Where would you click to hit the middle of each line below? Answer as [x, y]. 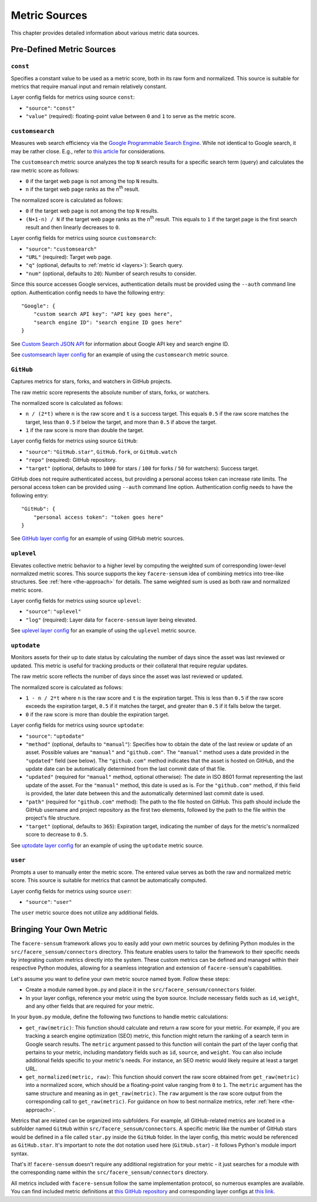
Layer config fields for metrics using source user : [71, 891]
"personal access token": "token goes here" [98, 517]
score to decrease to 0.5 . [57, 835]
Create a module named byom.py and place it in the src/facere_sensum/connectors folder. [141, 990]
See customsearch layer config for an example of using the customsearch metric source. [120, 354]
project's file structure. [53, 818]
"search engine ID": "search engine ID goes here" [108, 322]
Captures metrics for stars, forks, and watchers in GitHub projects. [91, 381]
